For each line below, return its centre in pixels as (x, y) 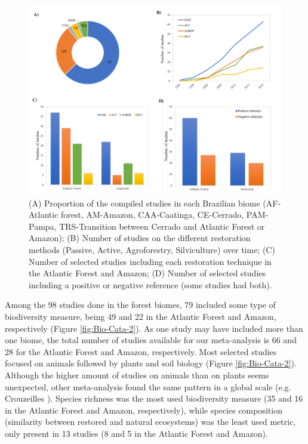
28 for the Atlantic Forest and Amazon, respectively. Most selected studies (141, 351)
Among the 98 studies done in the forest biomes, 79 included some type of (140, 305)
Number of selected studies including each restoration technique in (150, 261)
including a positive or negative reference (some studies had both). (150, 284)
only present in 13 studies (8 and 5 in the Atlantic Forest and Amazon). (136, 433)
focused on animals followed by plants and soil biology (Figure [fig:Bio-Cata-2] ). (151, 363)
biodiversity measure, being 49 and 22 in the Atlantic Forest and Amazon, (141, 316)
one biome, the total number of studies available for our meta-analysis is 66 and (151, 340)
